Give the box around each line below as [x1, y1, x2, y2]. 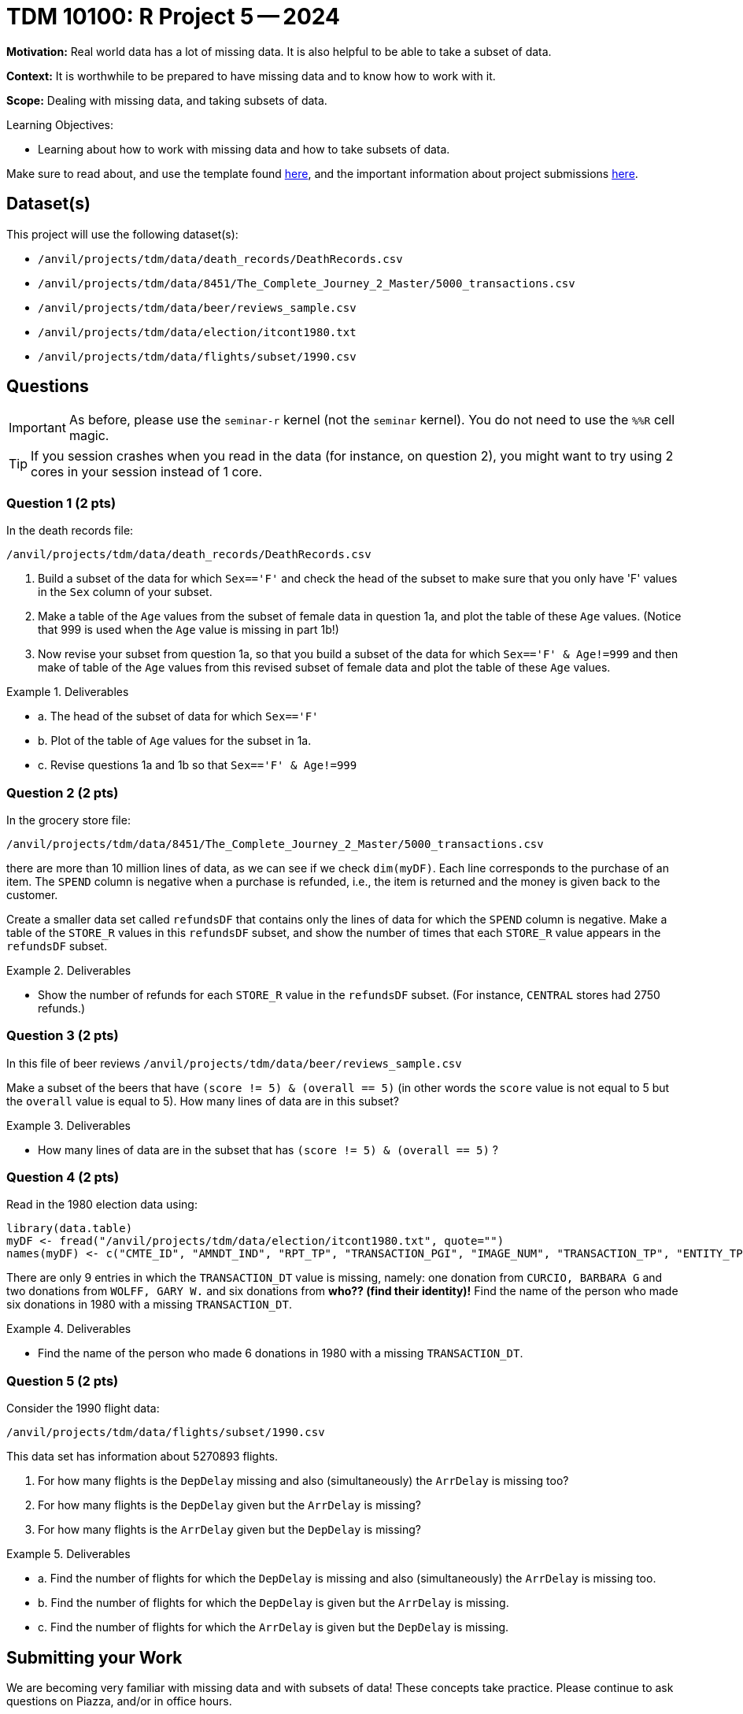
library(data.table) [6, 1222, 133, 1235]
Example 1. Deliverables [6, 685, 129, 699]
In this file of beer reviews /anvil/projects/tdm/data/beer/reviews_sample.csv [6, 1056, 462, 1070]
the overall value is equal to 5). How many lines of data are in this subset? [6, 1094, 400, 1108]
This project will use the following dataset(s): [6, 227, 238, 241]
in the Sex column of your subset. [38, 585, 213, 599]
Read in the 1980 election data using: [6, 1198, 198, 1212]
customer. [6, 887, 58, 901]
